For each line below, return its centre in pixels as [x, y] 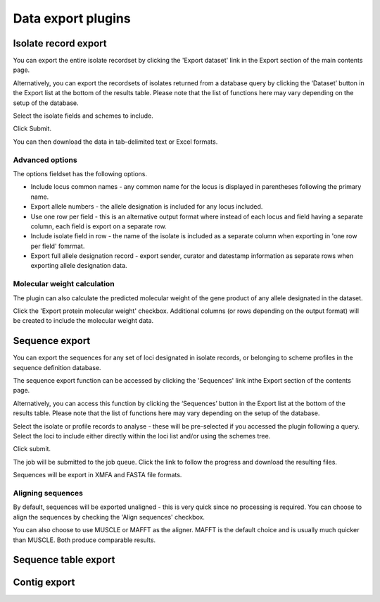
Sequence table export [64, 560]
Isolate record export [60, 43]
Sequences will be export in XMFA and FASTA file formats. [97, 475]
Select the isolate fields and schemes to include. [83, 116]
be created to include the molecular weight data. [83, 321]
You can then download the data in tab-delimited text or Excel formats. [115, 142]
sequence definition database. [57, 367]
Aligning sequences [48, 493]
